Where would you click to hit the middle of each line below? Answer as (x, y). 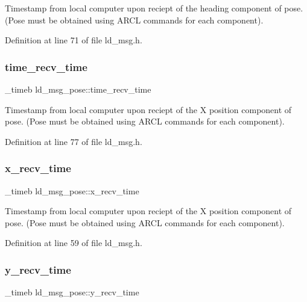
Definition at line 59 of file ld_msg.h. (74, 243)
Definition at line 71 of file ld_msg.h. (74, 40)
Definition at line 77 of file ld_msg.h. (74, 141)
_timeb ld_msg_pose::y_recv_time (72, 292)
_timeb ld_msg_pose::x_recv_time (72, 190)
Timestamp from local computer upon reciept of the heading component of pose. (154, 8)
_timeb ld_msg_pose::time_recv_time (78, 89)
